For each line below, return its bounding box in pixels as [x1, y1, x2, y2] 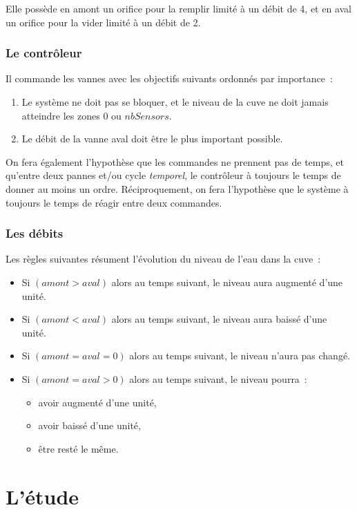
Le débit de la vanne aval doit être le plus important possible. [21, 131, 283, 146]
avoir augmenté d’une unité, [38, 395, 157, 409]
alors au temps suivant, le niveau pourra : [129, 371, 307, 386]
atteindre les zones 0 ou [21, 108, 122, 122]
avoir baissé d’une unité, [38, 418, 141, 433]
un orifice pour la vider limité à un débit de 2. [6, 15, 201, 29]
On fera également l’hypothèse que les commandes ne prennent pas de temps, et [6, 154, 345, 169]
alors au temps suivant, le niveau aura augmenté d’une [111, 274, 343, 289]
